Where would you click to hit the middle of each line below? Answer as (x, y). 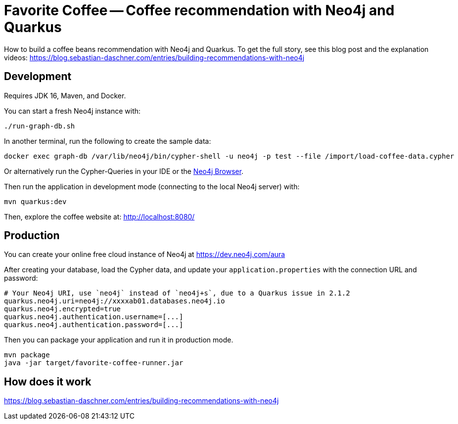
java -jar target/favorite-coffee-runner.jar (94, 363)
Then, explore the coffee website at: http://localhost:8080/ (99, 216)
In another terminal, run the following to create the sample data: (108, 141)
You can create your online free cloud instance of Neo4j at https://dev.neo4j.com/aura (145, 254)
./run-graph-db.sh (40, 126)
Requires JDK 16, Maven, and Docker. (65, 95)
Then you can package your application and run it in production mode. (119, 340)
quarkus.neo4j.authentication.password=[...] (94, 325)
